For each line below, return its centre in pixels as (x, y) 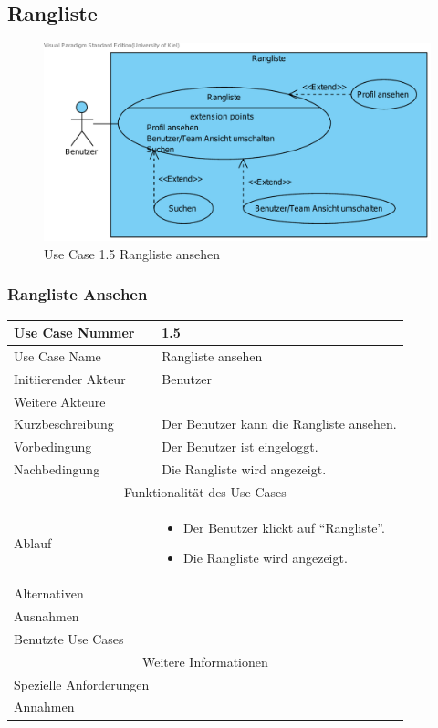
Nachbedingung (57, 469)
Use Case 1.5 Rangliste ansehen (132, 253)
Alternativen (49, 593)
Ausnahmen (47, 616)
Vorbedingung (53, 447)
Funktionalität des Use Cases (205, 491)
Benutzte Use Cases (69, 638)
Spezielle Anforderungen (82, 684)
